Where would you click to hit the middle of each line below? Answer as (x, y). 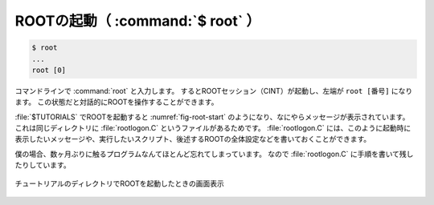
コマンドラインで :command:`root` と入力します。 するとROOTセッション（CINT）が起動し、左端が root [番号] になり (214, 90)
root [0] (49, 70)
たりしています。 (43, 165)
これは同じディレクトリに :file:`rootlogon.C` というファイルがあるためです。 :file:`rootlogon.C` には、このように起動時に (213, 128)
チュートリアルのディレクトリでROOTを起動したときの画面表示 (119, 183)
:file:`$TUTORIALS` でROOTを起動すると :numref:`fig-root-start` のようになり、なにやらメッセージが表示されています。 (212, 117)
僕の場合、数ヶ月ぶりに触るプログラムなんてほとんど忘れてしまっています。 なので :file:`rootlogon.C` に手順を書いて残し (214, 154)
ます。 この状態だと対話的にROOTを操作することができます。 (117, 102)
